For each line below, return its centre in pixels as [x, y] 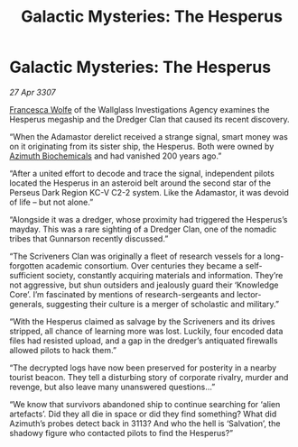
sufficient [27, 275]
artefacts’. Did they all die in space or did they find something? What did [143, 414]
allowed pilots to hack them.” [63, 350]
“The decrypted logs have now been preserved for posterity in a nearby [143, 368]
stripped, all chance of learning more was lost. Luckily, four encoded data [146, 331]
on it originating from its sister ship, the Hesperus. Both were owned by [142, 146]
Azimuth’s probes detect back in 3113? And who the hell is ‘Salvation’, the [145, 423]
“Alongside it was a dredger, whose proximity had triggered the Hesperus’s [149, 219]
